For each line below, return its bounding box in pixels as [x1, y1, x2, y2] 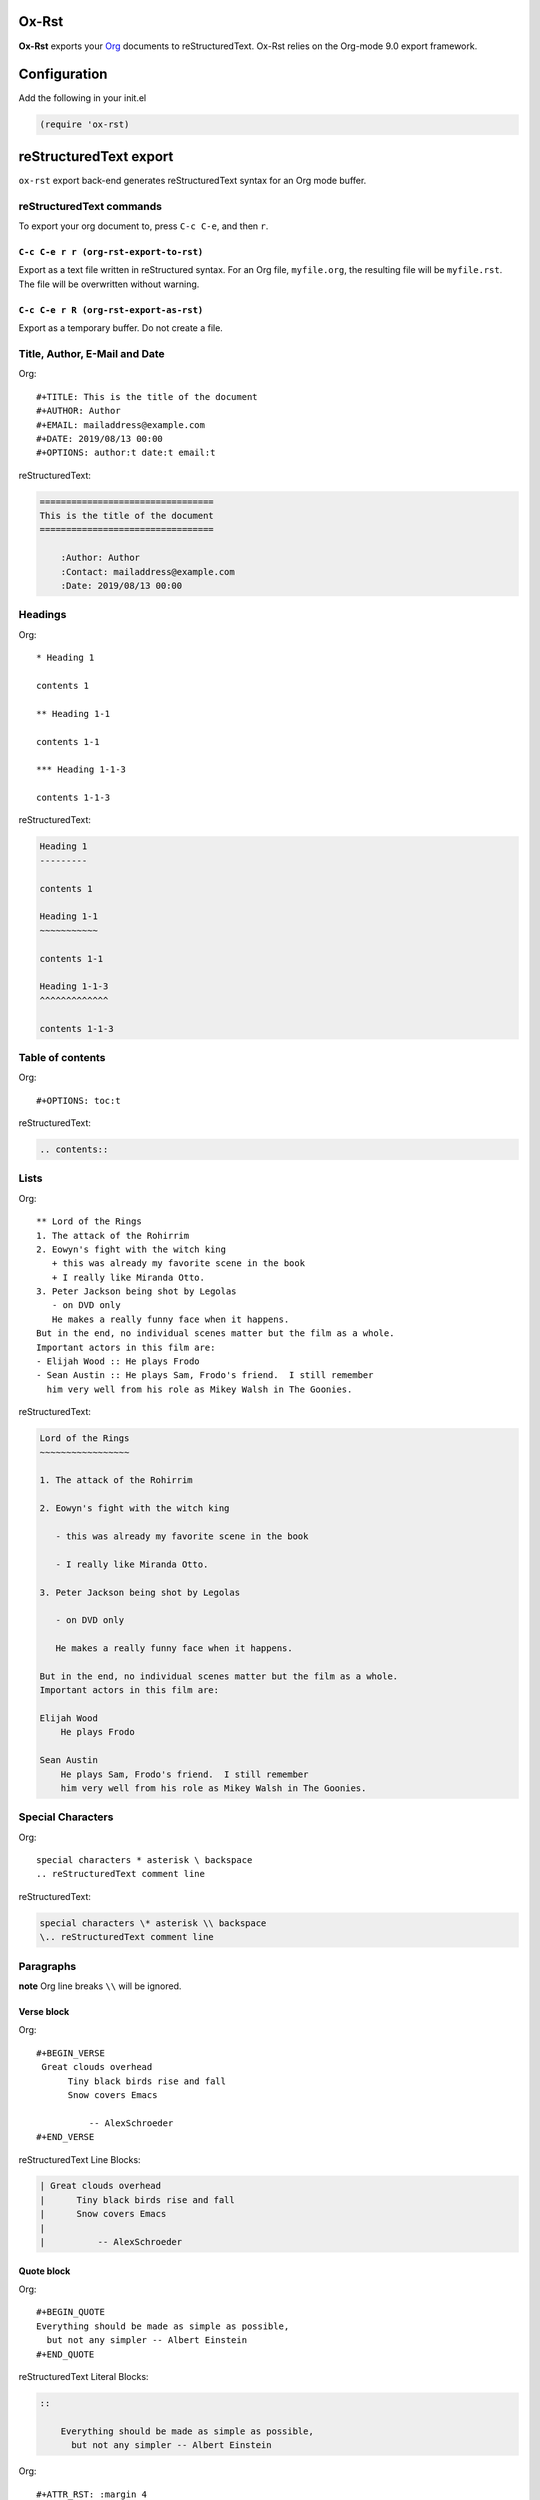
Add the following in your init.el [18, 92, 147, 104]
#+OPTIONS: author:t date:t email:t [36, 447, 216, 459]
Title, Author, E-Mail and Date [18, 346, 165, 360]
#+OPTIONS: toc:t [36, 1095, 121, 1106]
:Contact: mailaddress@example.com [60, 566, 235, 577]
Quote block [18, 2265, 71, 2277]
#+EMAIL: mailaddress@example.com [36, 419, 205, 430]
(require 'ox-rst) [39, 119, 130, 130]
